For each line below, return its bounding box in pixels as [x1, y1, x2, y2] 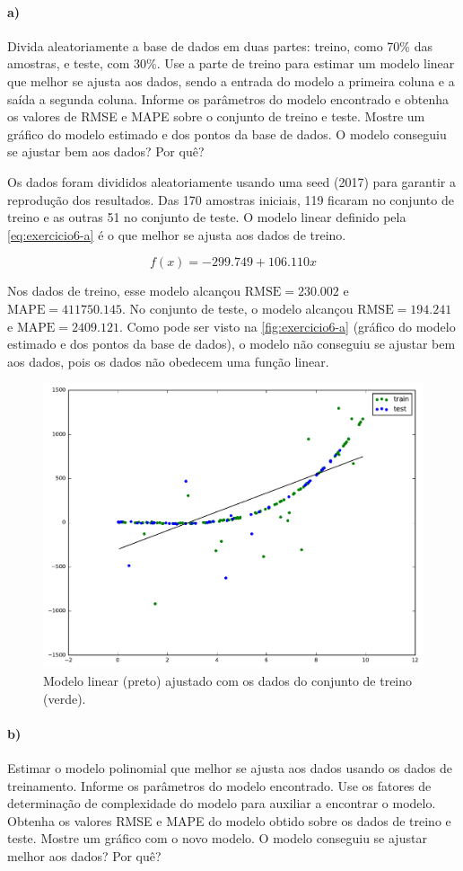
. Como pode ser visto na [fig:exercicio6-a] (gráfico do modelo [118, 316, 456, 335]
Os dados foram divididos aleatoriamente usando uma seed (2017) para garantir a [7, 172, 456, 191]
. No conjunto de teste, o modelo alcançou [122, 298, 354, 317]
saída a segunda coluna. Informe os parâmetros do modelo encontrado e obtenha [7, 89, 450, 108]
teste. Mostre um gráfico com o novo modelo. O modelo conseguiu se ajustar [7, 829, 427, 848]
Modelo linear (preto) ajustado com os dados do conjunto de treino [43, 671, 413, 689]
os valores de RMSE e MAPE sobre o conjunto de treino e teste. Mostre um [7, 107, 425, 126]
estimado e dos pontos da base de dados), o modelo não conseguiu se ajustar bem [7, 334, 456, 353]
